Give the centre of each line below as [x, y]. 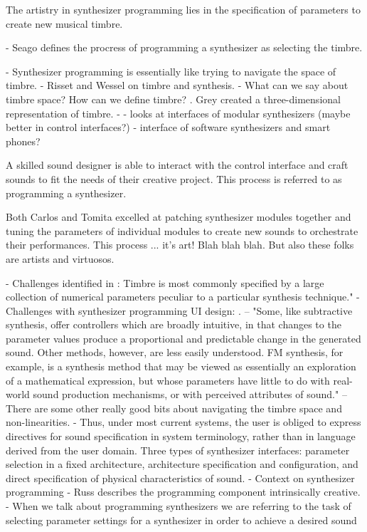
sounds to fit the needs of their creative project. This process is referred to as [174, 178]
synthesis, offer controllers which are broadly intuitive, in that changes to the [174, 324]
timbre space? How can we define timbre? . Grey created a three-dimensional [173, 99]
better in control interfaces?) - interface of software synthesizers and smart [168, 127]
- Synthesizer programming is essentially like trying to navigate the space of [171, 71]
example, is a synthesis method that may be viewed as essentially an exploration [181, 366]
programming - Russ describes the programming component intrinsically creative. [183, 492]
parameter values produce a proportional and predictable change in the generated [183, 338]
